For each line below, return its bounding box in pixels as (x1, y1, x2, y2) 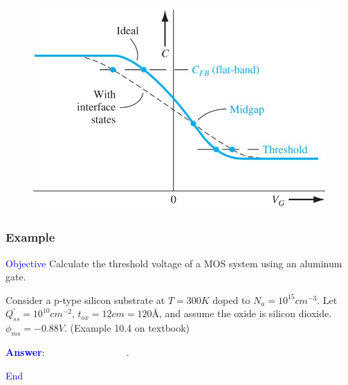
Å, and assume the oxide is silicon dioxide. (152, 306, 332, 321)
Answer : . (6, 345, 129, 359)
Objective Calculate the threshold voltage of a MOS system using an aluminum (6, 256, 342, 270)
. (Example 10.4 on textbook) (64, 321, 190, 335)
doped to (212, 292, 250, 307)
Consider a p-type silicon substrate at (6, 292, 165, 307)
